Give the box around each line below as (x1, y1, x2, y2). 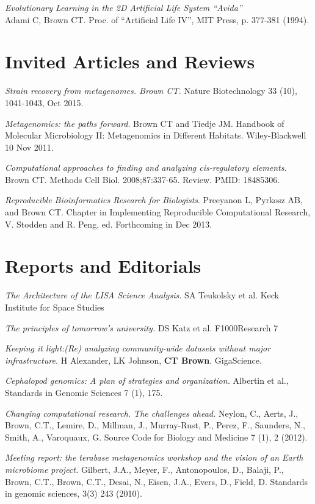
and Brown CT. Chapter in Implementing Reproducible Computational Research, (5, 206, 311, 218)
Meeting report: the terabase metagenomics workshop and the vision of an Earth (5, 451, 303, 464)
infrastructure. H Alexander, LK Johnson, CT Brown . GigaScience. (5, 353, 262, 366)
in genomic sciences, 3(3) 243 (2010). (5, 487, 142, 500)
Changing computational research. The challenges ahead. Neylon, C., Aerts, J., (5, 406, 299, 419)
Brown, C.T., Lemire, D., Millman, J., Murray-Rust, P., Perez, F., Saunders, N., (5, 419, 305, 431)
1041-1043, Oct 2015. (5, 96, 84, 109)
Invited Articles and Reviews (5, 49, 255, 74)
